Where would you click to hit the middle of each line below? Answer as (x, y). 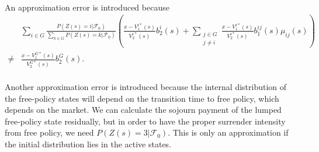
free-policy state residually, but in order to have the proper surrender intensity (145, 121)
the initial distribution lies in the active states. (88, 144)
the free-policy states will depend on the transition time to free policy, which (142, 98)
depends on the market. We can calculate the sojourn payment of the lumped (143, 110)
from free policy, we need (49, 132)
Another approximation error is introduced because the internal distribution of (146, 87)
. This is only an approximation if (228, 132)
